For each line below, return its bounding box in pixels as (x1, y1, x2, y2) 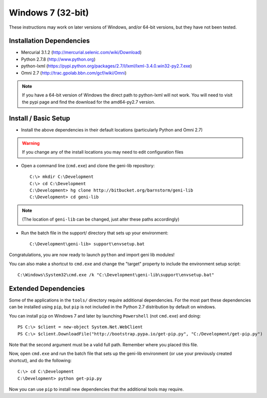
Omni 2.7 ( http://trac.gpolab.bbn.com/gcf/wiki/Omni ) (21, 70, 127, 76)
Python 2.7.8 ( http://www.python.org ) (21, 56, 96, 62)
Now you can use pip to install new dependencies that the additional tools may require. (9, 386, 184, 392)
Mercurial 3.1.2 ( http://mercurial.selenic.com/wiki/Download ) (21, 49, 142, 55)
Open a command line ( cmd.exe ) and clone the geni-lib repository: (21, 162, 155, 168)
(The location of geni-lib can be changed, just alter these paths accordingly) (22, 216, 179, 223)
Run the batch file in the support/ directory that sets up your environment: (21, 230, 169, 236)
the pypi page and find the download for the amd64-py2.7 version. (22, 99, 156, 105)
